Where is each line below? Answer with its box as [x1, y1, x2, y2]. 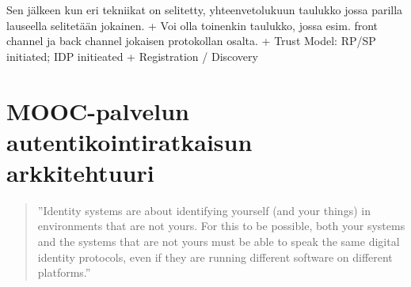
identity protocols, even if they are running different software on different [37, 248, 393, 265]
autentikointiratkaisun [6, 125, 253, 157]
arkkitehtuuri [6, 156, 154, 188]
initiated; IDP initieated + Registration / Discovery [6, 47, 258, 64]
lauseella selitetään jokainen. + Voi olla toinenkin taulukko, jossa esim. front [6, 17, 379, 33]
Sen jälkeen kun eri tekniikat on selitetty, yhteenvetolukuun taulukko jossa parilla [6, 2, 403, 17]
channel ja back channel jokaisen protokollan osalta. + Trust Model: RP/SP [6, 32, 376, 49]
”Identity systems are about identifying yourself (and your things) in [37, 202, 371, 218]
